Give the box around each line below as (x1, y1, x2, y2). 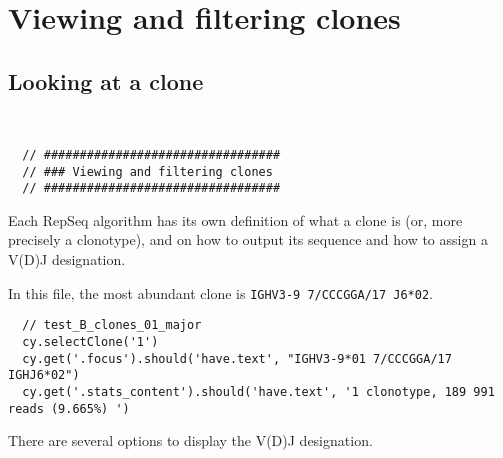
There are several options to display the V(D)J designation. (8, 430, 373, 451)
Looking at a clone (8, 65, 204, 96)
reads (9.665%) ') (8, 401, 130, 416)
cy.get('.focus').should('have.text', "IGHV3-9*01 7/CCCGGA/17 (22, 351, 452, 366)
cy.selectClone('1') (22, 334, 159, 349)
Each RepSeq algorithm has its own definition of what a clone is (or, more (8, 209, 463, 230)
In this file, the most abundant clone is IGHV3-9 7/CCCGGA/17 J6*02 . (8, 282, 434, 303)
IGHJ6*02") (8, 368, 80, 383)
